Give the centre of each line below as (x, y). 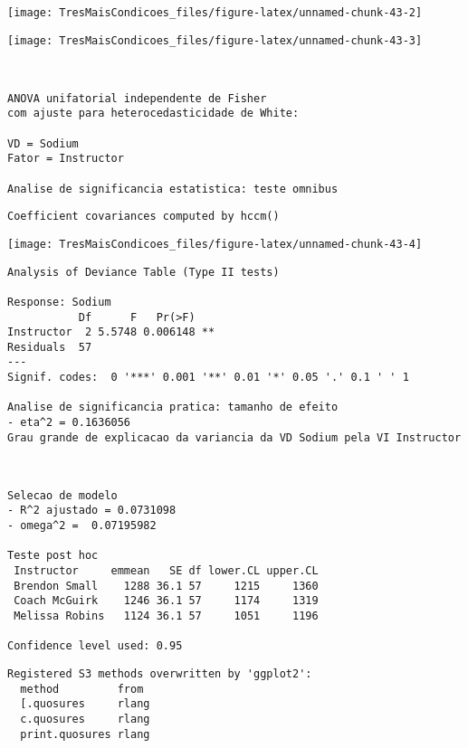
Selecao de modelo (62, 495)
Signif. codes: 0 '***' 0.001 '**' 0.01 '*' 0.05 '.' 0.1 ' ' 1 (208, 378)
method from (82, 689)
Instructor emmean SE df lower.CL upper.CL (166, 571)
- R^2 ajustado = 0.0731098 (92, 511)
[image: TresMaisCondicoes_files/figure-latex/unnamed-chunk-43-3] (215, 40)
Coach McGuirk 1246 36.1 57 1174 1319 (166, 601)
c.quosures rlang (85, 719)
